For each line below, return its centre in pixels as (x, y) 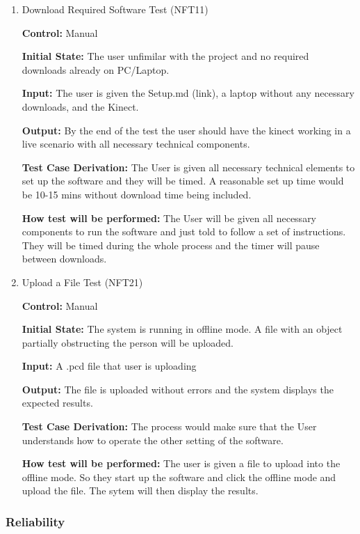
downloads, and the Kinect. (80, 106)
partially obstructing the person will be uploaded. (128, 342)
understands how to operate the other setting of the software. (153, 440)
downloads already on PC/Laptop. (96, 69)
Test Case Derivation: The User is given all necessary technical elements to (188, 167)
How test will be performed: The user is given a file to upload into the (181, 463)
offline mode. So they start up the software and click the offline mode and (179, 477)
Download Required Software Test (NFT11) (115, 9)
